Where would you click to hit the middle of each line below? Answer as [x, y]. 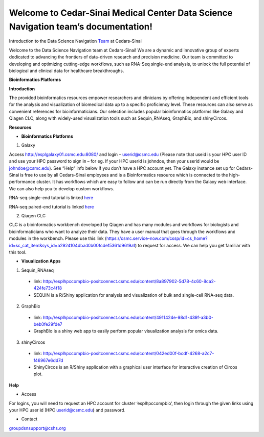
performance [22, 182]
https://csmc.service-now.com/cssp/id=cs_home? [157, 238]
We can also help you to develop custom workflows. [62, 188]
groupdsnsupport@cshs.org [37, 428]
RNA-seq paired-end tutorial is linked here [52, 206]
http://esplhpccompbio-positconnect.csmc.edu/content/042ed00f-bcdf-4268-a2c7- [129, 354]
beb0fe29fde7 [48, 324]
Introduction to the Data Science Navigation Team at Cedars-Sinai [75, 41]
